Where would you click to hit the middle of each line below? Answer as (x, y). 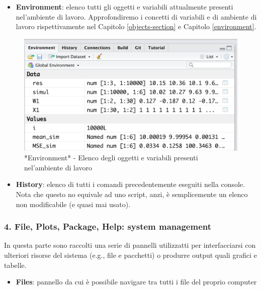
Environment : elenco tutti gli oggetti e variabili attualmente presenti (124, 7)
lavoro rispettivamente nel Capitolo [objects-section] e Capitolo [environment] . (136, 26)
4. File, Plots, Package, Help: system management (108, 226)
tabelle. (15, 265)
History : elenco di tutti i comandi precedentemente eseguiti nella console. (130, 184)
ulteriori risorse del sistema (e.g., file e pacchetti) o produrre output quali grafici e (130, 255)
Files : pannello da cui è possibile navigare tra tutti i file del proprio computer (136, 282)
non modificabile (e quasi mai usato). (73, 204)
